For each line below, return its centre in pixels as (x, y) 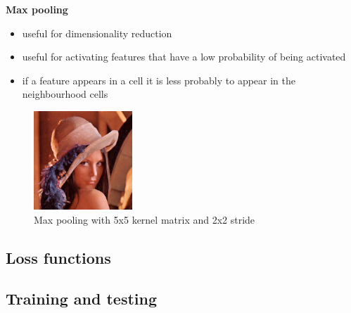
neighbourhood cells (65, 94)
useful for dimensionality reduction (97, 33)
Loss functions (58, 257)
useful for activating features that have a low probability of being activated (184, 57)
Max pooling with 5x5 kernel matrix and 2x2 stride (145, 219)
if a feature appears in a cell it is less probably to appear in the (159, 80)
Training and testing (82, 299)
